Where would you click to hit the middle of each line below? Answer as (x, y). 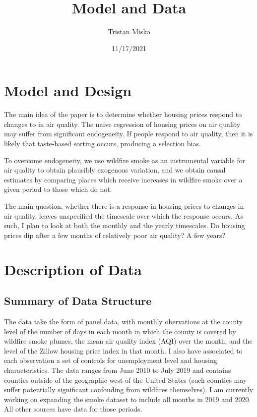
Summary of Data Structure (78, 301)
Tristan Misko (129, 31)
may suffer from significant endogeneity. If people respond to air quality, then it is (128, 134)
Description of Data (73, 269)
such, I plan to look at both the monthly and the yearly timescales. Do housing (125, 225)
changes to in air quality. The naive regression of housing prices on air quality (122, 124)
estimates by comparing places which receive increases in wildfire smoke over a (123, 179)
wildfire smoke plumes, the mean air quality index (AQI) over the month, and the (128, 341)
